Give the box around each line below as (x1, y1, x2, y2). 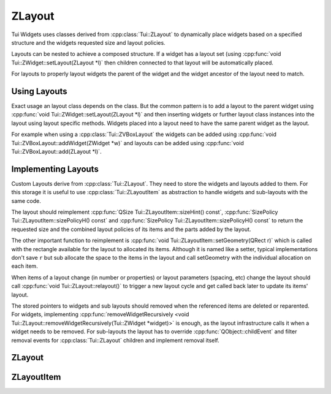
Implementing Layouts (11, 164, 99, 174)
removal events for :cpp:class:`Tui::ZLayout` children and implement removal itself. (11, 336, 220, 344)
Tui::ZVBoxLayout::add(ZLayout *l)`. (11, 148, 102, 155)
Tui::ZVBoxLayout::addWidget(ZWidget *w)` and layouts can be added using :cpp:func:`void (11, 139, 245, 146)
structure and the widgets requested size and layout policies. (11, 39, 165, 46)
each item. (11, 262, 38, 270)
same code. (11, 197, 41, 205)
